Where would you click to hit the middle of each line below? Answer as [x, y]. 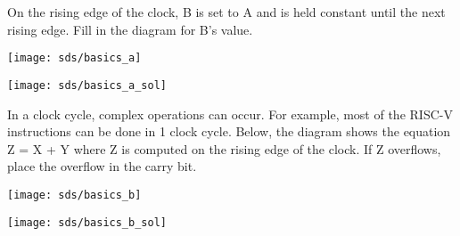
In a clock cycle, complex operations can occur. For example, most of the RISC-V [230, 114]
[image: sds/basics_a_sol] [87, 85]
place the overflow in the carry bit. [102, 166]
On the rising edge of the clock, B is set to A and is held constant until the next [226, 12]
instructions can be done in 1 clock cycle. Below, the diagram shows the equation [229, 131]
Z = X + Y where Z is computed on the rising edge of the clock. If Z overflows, [224, 148]
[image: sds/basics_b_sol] [87, 222]
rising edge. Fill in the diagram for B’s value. [130, 29]
